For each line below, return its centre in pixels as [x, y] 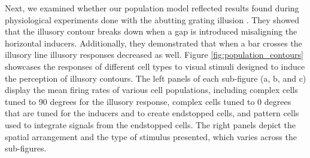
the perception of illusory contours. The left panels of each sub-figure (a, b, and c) [156, 78]
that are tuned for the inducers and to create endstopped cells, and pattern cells [152, 113]
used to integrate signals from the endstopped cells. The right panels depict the [150, 124]
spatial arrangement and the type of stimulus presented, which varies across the [151, 136]
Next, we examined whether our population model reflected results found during [152, 8]
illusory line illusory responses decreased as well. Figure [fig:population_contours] [154, 55]
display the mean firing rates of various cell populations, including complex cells [151, 90]
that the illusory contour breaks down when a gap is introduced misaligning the [151, 31]
